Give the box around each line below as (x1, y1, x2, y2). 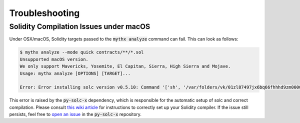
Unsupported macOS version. (19, 56, 88, 62)
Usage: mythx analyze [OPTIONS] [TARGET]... (19, 70, 131, 76)
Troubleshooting (9, 7, 80, 18)
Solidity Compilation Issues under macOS (9, 22, 150, 31)
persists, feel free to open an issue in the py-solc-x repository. (9, 111, 142, 117)
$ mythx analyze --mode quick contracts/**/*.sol (19, 49, 144, 55)
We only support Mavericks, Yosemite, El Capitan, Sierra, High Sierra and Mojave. (19, 63, 231, 69)
